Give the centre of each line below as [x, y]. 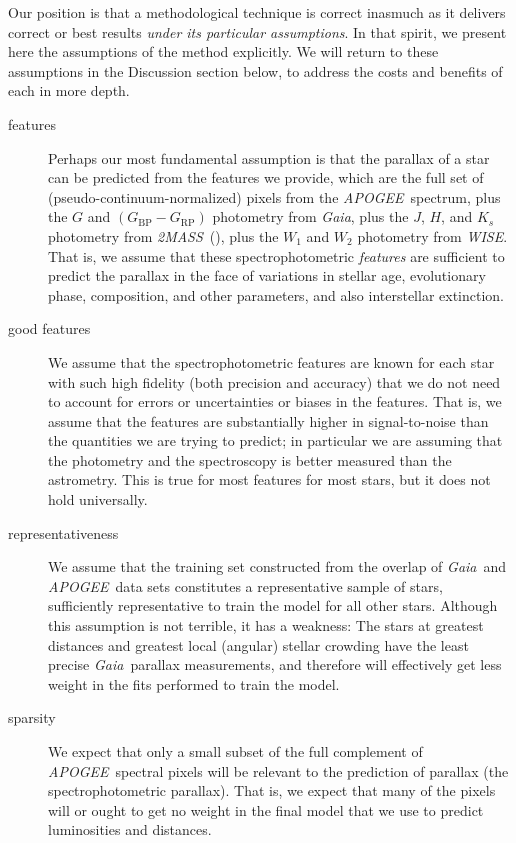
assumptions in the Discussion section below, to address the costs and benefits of [255, 70]
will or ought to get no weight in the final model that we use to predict [266, 809]
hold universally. [98, 499]
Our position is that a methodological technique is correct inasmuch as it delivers [257, 12]
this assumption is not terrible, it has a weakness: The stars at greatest [266, 625]
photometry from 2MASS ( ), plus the [163, 235]
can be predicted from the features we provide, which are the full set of [266, 177]
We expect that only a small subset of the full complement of [235, 751]
